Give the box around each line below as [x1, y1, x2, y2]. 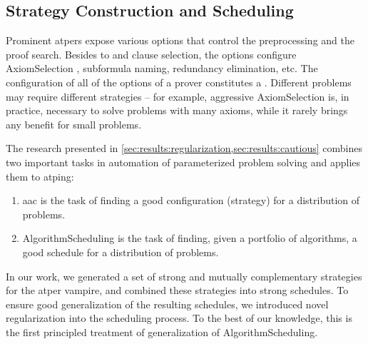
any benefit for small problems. [6, 116, 142, 131]
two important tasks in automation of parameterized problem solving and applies [6, 154, 361, 169]
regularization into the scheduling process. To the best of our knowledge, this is [6, 310, 352, 325]
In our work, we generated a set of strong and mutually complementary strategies [6, 268, 362, 283]
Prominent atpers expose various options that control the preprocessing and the [6, 33, 354, 48]
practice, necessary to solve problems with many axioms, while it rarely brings [6, 103, 348, 118]
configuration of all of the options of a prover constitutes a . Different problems [6, 74, 352, 89]
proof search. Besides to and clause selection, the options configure [6, 46, 297, 61]
